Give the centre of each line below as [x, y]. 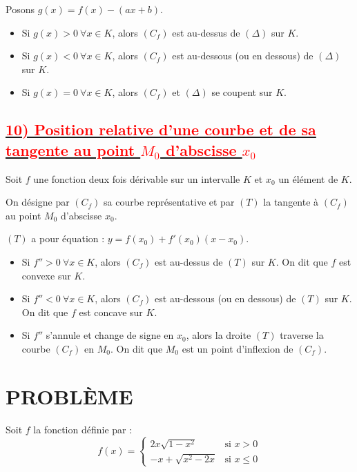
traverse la [302, 335]
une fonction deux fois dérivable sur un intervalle [137, 178]
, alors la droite [219, 335]
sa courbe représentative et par [169, 202]
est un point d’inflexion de [238, 348]
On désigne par [38, 202]
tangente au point [70, 149]
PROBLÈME [69, 396]
